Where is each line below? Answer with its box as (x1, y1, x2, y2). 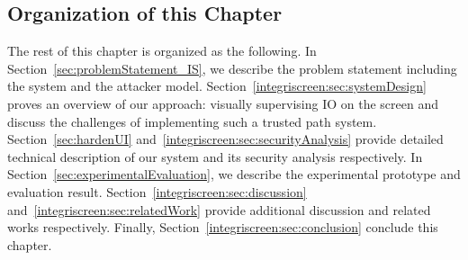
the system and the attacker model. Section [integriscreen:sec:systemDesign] (7, 76, 427, 95)
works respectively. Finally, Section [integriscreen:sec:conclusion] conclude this (7, 218, 438, 237)
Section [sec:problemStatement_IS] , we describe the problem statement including (7, 58, 457, 77)
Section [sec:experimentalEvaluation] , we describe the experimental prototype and (7, 165, 461, 184)
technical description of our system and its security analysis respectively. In (7, 147, 423, 166)
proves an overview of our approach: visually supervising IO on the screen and (7, 94, 438, 112)
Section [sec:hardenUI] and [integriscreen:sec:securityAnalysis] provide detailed (7, 130, 444, 148)
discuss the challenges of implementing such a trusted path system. (7, 112, 377, 130)
